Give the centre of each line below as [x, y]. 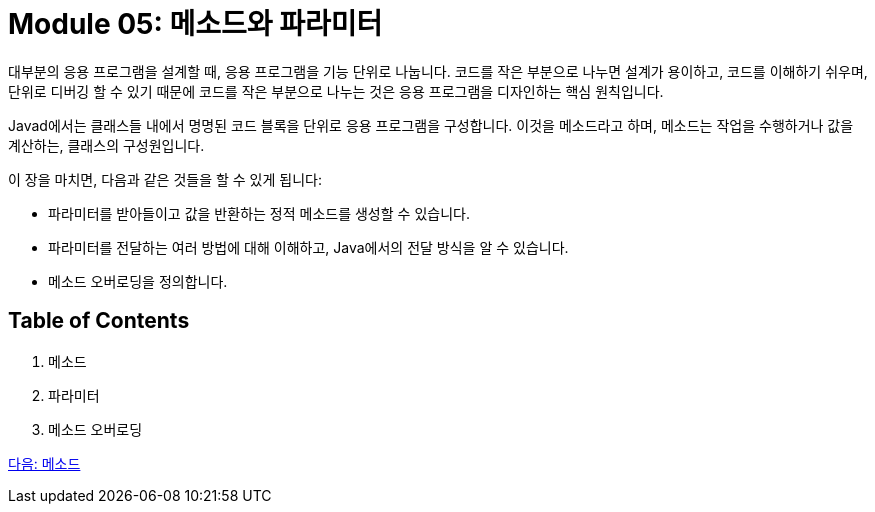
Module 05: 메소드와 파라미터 [195, 24]
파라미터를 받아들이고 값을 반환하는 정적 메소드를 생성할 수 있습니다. [259, 213]
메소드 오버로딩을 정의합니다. [138, 281]
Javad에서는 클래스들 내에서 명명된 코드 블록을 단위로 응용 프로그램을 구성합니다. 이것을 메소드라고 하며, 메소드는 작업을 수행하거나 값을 [431, 125]
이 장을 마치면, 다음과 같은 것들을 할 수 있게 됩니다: [165, 179]
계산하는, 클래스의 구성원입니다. [106, 145]
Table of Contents [99, 321]
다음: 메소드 [44, 463]
